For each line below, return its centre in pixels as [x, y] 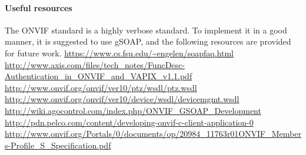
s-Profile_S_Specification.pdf [58, 145]
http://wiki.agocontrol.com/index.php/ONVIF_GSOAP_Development [133, 110]
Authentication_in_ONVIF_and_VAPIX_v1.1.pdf [99, 76]
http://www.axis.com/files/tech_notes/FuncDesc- [95, 64]
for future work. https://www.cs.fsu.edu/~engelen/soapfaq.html [119, 53]
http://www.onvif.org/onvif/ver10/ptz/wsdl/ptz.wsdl [101, 87]
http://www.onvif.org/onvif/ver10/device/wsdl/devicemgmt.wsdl [122, 99]
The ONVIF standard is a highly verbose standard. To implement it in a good [146, 30]
